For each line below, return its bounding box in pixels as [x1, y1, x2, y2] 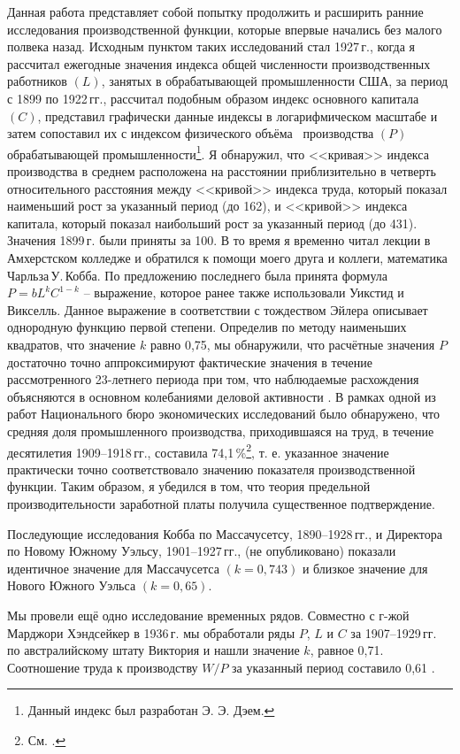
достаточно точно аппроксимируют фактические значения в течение [7, 352, 372, 371]
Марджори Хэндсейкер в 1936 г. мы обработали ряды [7, 623, 295, 642]
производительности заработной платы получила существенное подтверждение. [7, 494, 435, 512]
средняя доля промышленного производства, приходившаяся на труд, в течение [7, 421, 434, 440]
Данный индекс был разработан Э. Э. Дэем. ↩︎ [27, 701, 275, 719]
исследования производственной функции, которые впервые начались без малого [7, 19, 442, 38]
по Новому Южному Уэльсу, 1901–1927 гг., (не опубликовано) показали [7, 542, 396, 560]
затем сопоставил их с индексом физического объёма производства [7, 124, 374, 142]
